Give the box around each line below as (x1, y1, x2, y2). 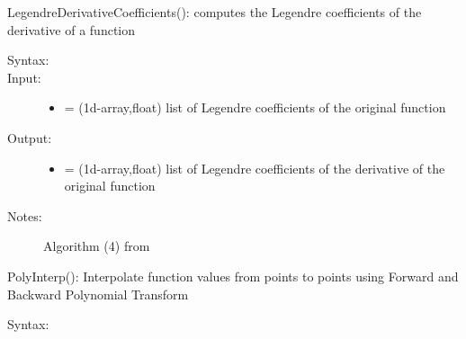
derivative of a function (7, 20, 136, 39)
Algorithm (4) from (43, 236, 150, 255)
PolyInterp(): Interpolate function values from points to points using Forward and (7, 266, 459, 285)
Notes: (7, 206, 42, 225)
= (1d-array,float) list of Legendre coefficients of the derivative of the (64, 158, 445, 177)
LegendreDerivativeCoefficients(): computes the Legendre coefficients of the (7, 3, 422, 21)
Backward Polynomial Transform (7, 284, 189, 303)
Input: (7, 67, 41, 86)
